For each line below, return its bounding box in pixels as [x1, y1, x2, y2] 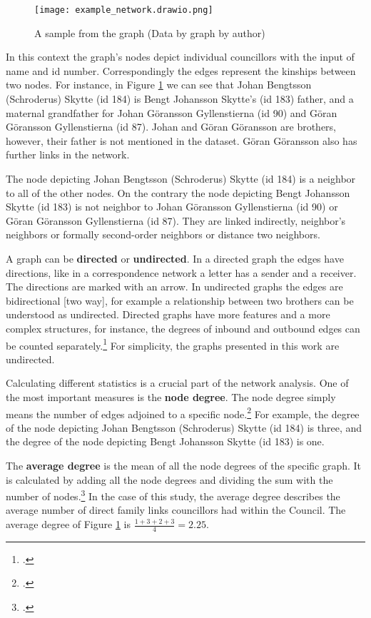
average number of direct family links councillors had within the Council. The [6, 502, 346, 517]
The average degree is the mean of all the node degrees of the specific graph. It [6, 458, 362, 472]
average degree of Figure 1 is [6, 517, 131, 532]
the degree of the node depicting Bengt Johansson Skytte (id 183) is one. [6, 434, 325, 449]
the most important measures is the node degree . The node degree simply [6, 389, 336, 404]
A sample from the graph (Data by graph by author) [34, 25, 265, 40]
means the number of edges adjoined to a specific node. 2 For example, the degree [6, 404, 360, 421]
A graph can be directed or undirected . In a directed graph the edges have [6, 250, 344, 265]
